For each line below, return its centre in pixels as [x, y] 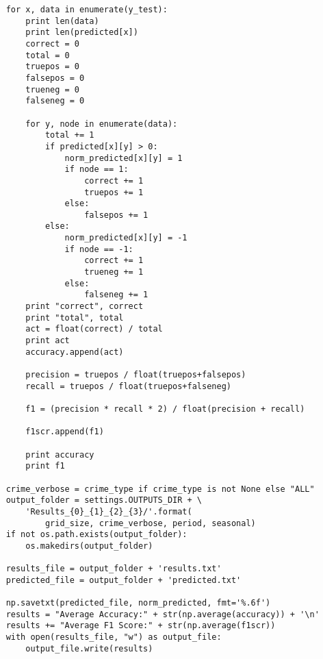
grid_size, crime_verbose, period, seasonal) [150, 523]
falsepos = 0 [55, 78]
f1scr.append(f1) [65, 432]
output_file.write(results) [89, 648]
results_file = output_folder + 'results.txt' [114, 569]
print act [48, 341]
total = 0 [48, 55]
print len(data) [62, 21]
